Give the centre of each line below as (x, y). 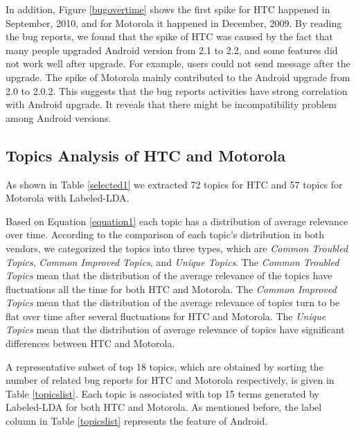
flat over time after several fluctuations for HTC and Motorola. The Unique (166, 316)
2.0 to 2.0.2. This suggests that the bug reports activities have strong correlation (177, 90)
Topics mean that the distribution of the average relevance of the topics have (169, 275)
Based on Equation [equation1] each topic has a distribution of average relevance (177, 221)
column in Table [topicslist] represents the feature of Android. (137, 421)
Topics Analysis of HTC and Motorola (146, 155)
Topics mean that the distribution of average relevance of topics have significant (175, 329)
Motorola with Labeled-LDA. (68, 198)
